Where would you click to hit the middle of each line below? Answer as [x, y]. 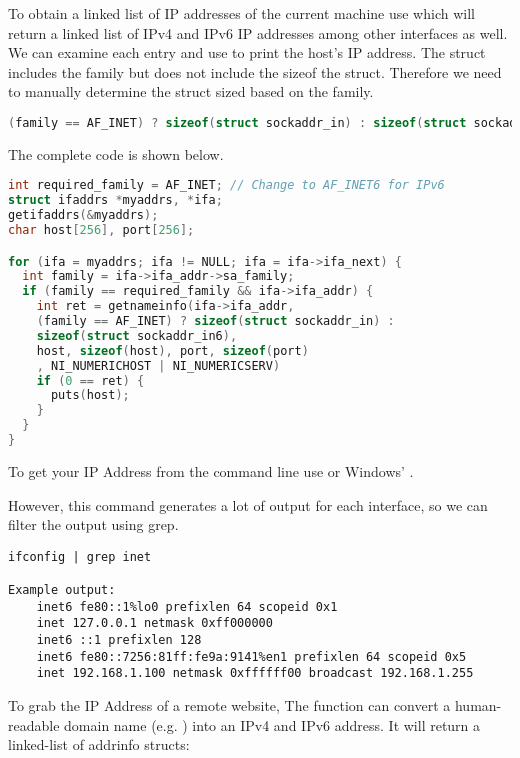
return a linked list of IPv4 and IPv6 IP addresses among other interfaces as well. [258, 32]
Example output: [62, 590]
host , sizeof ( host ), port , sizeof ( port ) [172, 350]
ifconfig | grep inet [80, 556]
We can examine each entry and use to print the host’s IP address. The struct [247, 52]
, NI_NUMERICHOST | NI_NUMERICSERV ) [158, 365]
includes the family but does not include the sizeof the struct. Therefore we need [255, 71]
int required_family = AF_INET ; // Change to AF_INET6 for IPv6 [226, 185]
